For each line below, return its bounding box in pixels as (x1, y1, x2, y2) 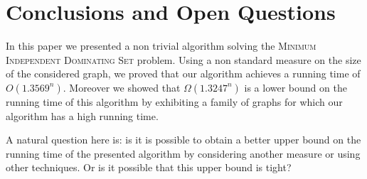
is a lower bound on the (244, 80, 347, 94)
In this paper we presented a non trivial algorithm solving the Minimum (6, 38, 317, 53)
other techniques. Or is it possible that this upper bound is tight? (6, 160, 292, 175)
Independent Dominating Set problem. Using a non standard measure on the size (6, 52, 361, 67)
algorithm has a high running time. (6, 108, 159, 123)
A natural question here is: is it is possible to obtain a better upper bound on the (6, 132, 361, 147)
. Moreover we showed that (63, 80, 181, 94)
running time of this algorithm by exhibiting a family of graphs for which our (6, 94, 343, 109)
